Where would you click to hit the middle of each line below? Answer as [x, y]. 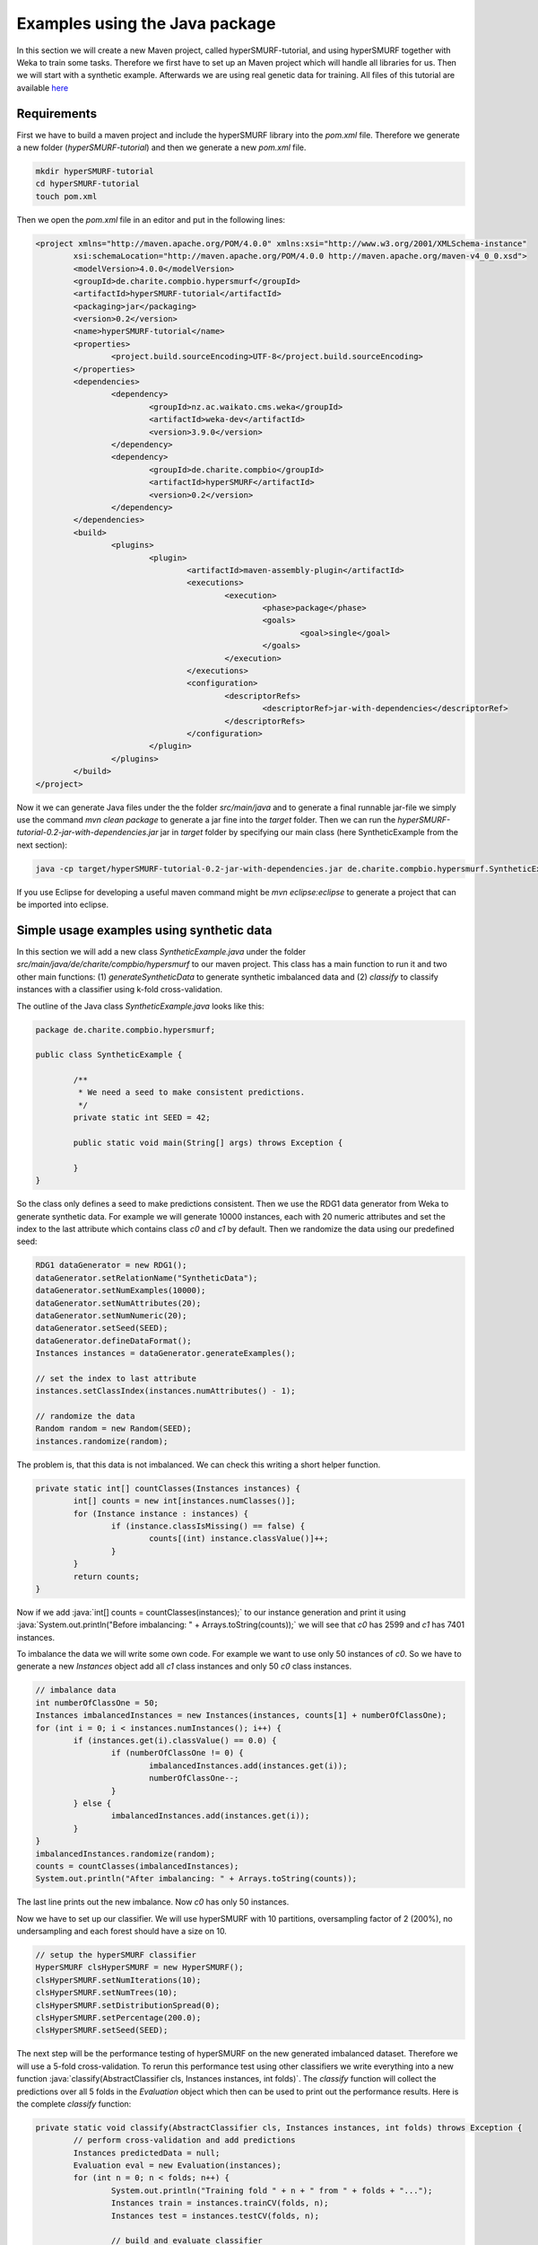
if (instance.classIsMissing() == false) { [208, 1526]
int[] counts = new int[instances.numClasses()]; [184, 1501]
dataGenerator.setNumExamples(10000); [121, 1290]
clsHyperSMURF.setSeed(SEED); [102, 2030]
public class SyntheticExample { [109, 1055]
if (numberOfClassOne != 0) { [177, 1753]
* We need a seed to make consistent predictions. [191, 1092]
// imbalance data [76, 1690]
